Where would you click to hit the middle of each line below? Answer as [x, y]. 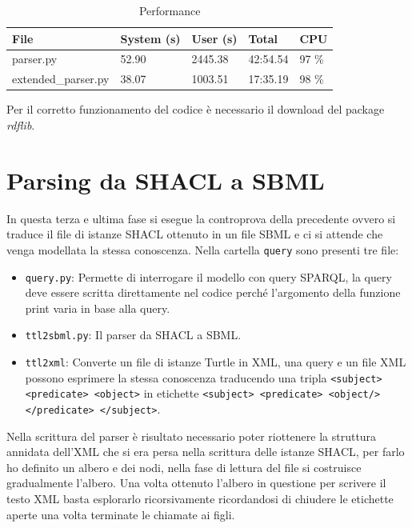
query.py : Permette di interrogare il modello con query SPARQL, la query [208, 276]
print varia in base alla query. [98, 308]
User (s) [214, 38]
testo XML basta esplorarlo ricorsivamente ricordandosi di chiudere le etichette [200, 499]
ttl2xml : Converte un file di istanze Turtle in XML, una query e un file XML [216, 362]
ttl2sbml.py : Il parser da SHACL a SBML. [133, 335]
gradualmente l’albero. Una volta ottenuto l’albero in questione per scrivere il [196, 483]
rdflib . [21, 124]
